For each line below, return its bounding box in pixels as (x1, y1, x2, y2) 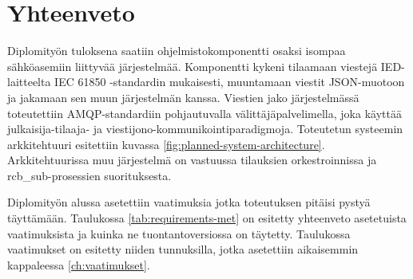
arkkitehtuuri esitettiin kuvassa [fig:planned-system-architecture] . (7, 136, 325, 152)
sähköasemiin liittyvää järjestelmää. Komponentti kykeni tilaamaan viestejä (7, 57, 378, 74)
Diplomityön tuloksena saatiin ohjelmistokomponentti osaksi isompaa (7, 42, 346, 59)
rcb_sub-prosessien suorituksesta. (7, 167, 172, 183)
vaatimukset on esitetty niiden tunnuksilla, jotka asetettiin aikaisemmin (7, 241, 359, 257)
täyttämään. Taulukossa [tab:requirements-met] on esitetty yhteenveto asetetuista (7, 210, 407, 226)
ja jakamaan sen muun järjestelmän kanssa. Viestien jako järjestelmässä (7, 88, 359, 105)
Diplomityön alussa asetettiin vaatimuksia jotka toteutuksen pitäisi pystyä (7, 194, 371, 210)
